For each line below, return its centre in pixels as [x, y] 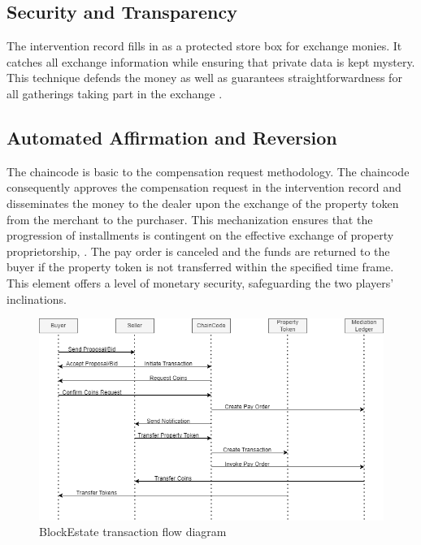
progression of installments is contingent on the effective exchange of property [200, 235]
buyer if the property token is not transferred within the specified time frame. [200, 267]
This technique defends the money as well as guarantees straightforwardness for [204, 78]
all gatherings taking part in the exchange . [115, 93]
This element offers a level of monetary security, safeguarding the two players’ [200, 282]
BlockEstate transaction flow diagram [133, 532]
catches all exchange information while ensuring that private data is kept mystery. [211, 61]
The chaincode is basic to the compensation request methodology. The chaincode [208, 171]
